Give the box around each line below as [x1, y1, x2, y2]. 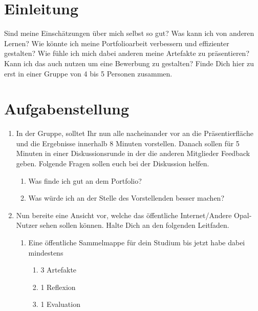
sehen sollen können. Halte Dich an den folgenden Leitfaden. [40, 220, 229, 230]
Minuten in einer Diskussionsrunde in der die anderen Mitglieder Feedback [16, 148, 250, 159]
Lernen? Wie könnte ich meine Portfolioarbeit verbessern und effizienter [4, 37, 229, 48]
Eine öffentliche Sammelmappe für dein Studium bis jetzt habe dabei [28, 237, 245, 247]
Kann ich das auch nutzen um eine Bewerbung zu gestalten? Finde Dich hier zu [4, 57, 254, 68]
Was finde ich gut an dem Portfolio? [28, 175, 142, 186]
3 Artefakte [40, 264, 77, 275]
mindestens [28, 247, 63, 258]
